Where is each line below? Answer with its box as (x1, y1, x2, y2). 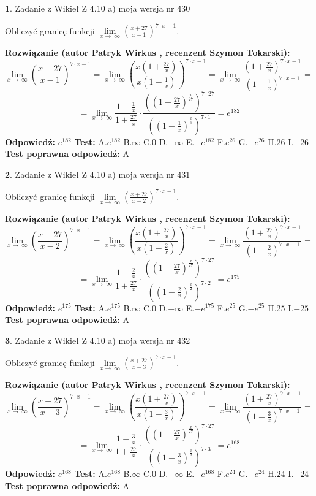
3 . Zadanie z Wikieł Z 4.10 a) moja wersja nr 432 (5, 334, 190, 346)
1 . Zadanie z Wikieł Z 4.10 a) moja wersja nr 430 (5, 2, 190, 14)
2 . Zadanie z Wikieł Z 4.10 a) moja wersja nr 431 (5, 167, 190, 180)
